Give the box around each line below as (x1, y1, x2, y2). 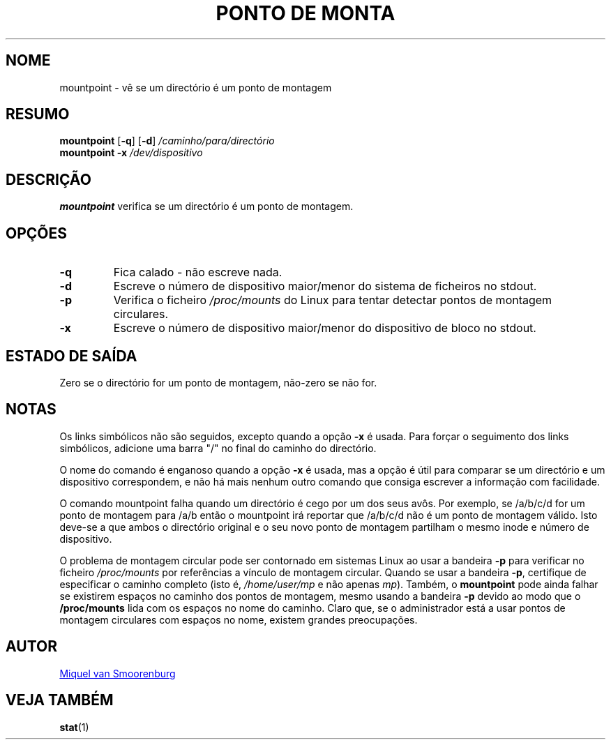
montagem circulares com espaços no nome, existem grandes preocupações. (59, 613, 418, 626)
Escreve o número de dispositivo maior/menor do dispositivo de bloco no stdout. (113, 321, 536, 336)
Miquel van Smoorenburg (59, 667, 176, 679)
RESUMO (6, 105, 70, 123)
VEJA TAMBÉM (6, 691, 114, 709)
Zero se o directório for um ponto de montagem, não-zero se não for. (59, 376, 377, 389)
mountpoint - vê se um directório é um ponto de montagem (59, 81, 332, 93)
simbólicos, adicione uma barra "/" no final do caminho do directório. (59, 442, 377, 454)
